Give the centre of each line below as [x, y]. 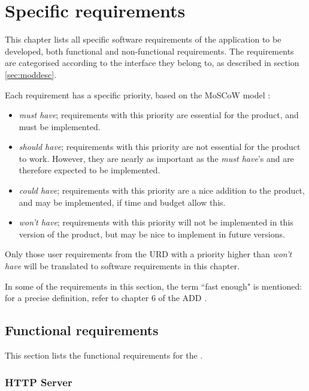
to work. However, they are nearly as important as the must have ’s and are [156, 158]
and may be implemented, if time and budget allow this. [122, 202]
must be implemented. [60, 126]
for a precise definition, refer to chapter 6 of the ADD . [106, 298]
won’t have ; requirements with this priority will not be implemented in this [156, 222]
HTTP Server [39, 382]
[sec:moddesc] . [31, 74]
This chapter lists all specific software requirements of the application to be [143, 39]
